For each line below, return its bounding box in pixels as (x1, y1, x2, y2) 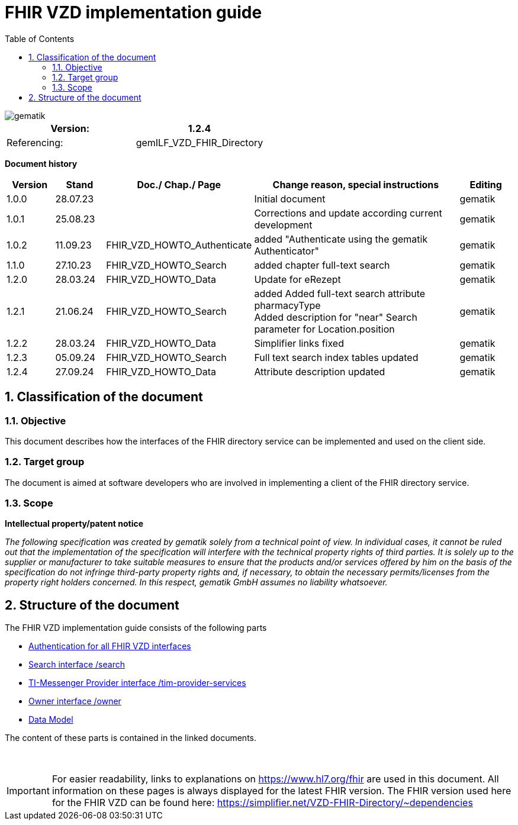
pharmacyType (254, 299, 321, 311)
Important (7, 785, 50, 797)
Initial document (254, 192, 326, 205)
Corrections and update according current (254, 207, 442, 219)
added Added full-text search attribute (254, 287, 426, 299)
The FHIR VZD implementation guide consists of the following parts (5, 623, 267, 633)
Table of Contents (5, 33, 75, 44)
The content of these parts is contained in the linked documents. (5, 733, 257, 743)
